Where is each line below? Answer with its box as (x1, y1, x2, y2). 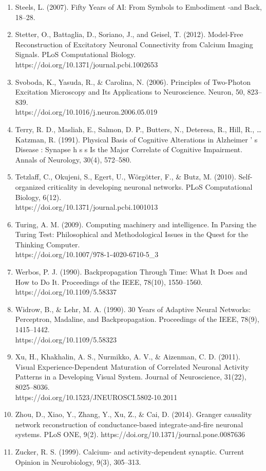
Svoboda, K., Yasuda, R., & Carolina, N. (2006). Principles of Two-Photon (15, 76, 251, 87)
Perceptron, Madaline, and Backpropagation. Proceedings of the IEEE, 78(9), (15, 314, 259, 324)
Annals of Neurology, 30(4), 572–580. (15, 154, 131, 165)
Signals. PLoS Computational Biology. (15, 49, 136, 60)
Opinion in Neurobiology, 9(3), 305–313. (15, 456, 141, 467)
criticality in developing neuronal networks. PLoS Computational (47, 181, 253, 192)
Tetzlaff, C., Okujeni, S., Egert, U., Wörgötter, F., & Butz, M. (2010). (15, 171, 236, 182)
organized (15, 181, 46, 192)
